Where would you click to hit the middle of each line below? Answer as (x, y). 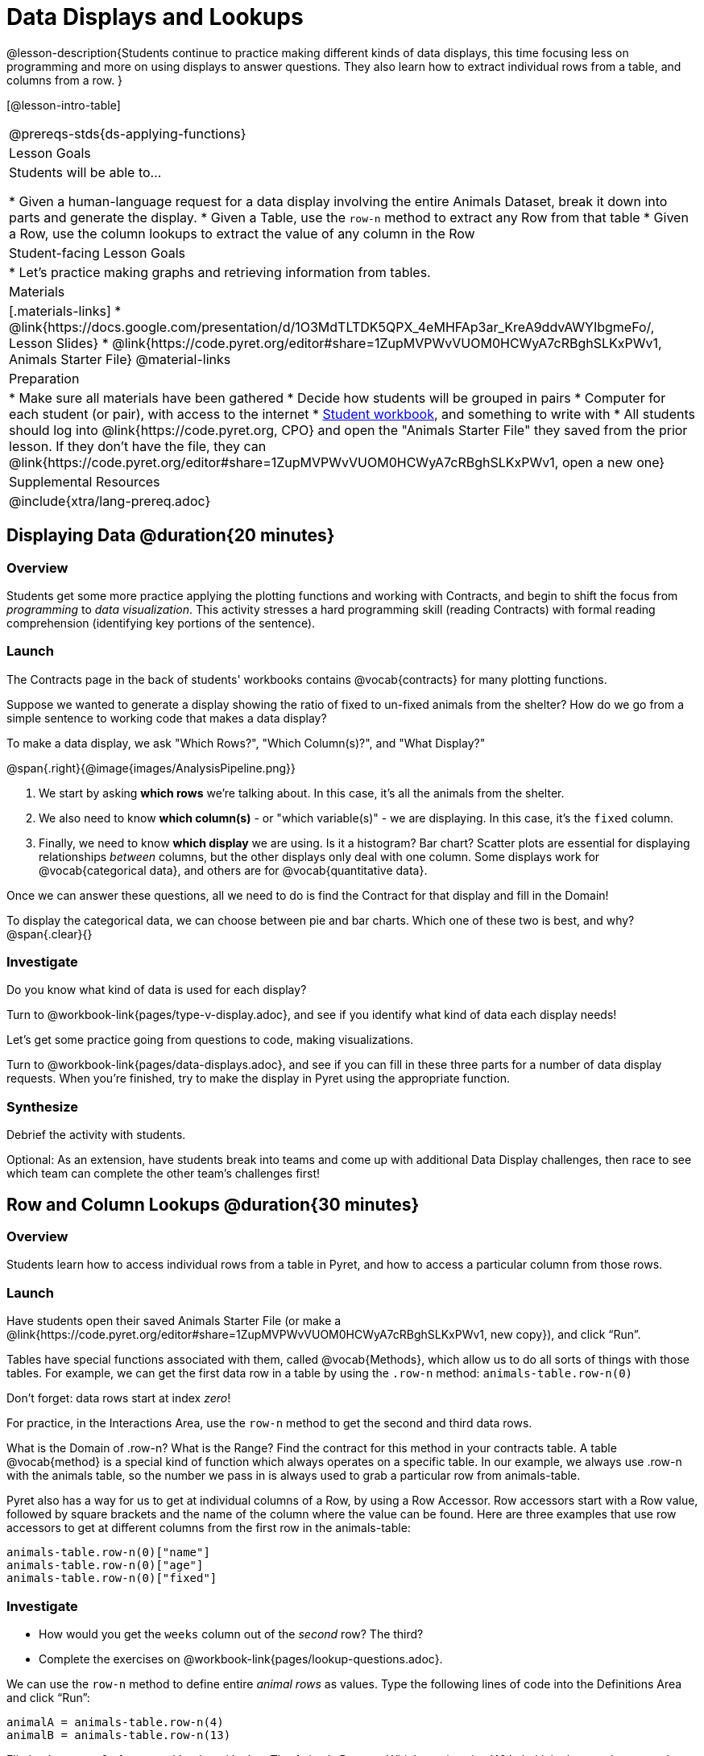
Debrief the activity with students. (96, 1135)
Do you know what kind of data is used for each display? (157, 990)
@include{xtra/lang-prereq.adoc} (110, 501)
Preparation (44, 378)
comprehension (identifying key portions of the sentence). (161, 623)
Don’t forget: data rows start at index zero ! (119, 1398)
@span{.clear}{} (50, 934)
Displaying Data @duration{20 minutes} (171, 536)
